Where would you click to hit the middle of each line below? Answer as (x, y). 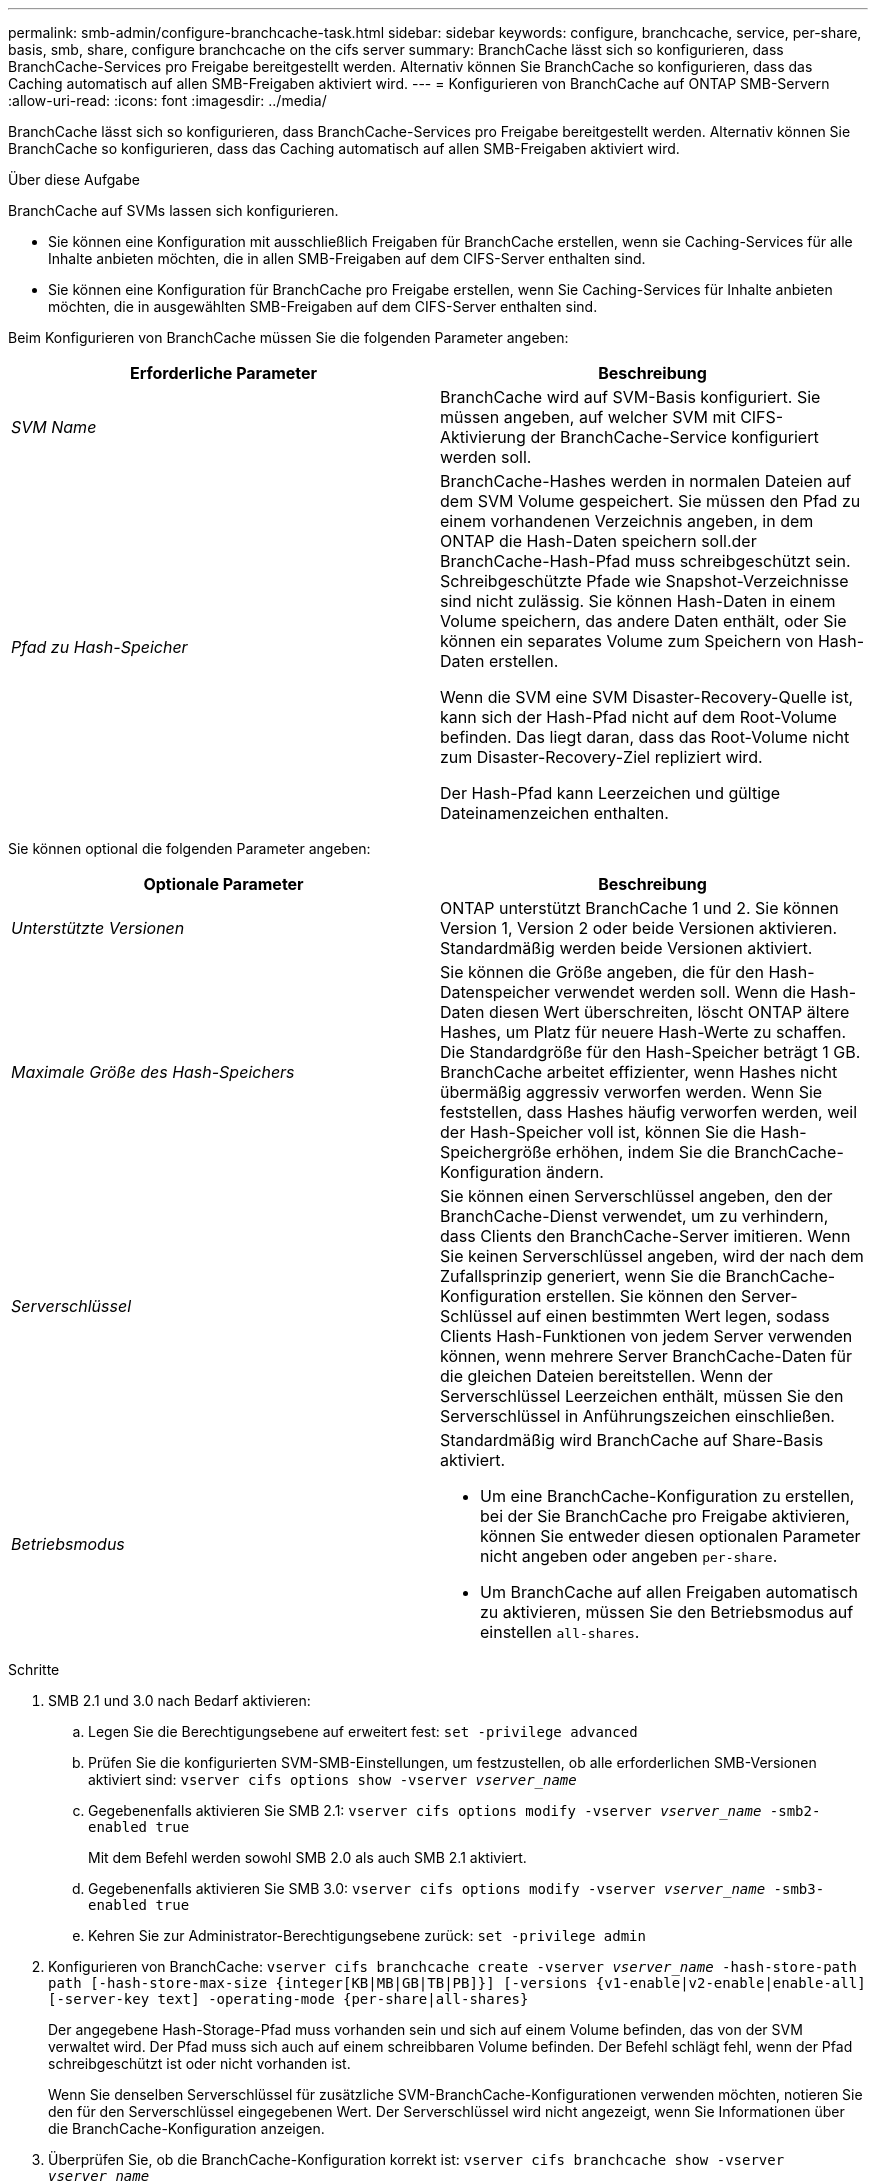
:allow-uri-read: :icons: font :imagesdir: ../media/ (167, 100)
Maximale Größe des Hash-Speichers (153, 1072)
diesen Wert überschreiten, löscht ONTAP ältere (669, 1012)
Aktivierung (483, 437)
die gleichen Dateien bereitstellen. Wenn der (606, 1376)
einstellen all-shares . (560, 1632)
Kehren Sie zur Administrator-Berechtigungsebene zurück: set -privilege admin (367, 1935)
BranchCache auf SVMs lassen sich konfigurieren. (173, 210)
